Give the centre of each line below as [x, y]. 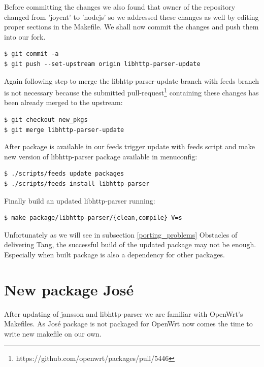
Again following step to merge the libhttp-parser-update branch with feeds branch [132, 80]
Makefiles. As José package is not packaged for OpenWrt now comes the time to [128, 324]
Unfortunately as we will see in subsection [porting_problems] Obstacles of [121, 234]
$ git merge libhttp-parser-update [64, 130]
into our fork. [25, 36]
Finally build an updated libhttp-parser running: [80, 200]
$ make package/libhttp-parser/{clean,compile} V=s [93, 218]
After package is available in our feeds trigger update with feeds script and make [129, 146]
